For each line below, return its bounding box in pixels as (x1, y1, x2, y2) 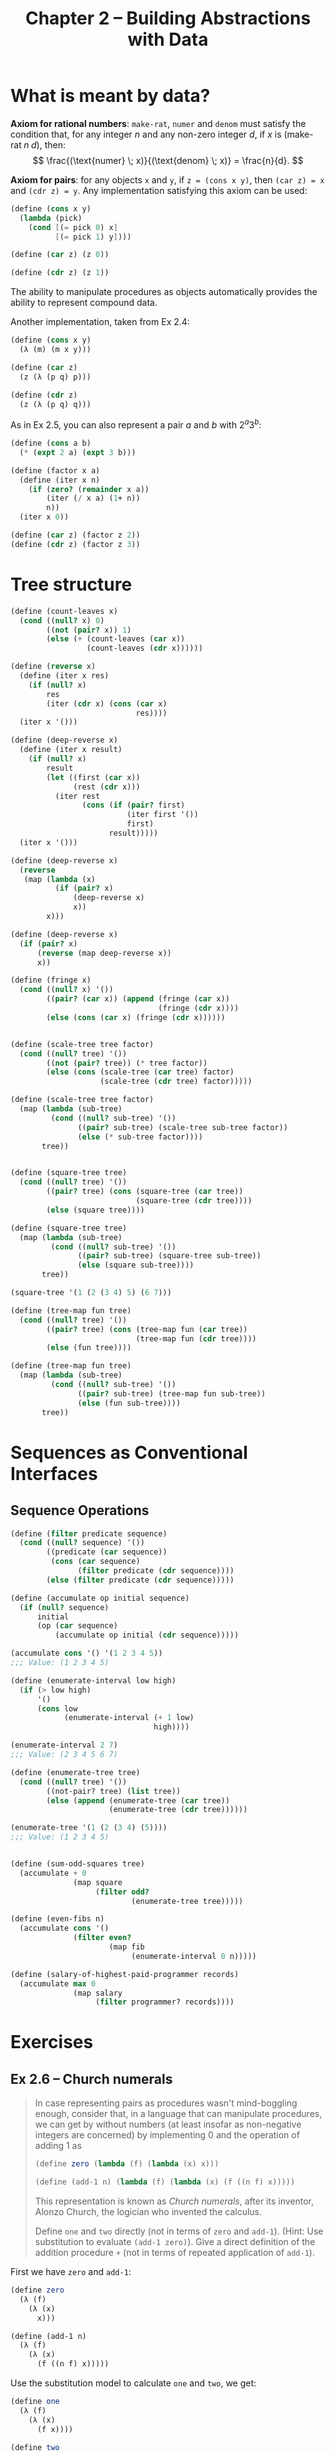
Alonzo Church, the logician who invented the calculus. (34, 2206, 262, 2218)
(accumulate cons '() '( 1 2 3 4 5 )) (10, 1648, 163, 1659)
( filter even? (73, 1933, 132, 1943)
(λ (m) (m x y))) (19, 345, 92, 355)
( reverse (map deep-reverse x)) (36, 948, 172, 958)
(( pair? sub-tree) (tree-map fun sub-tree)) (77, 1388, 267, 1399)
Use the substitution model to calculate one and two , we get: (10, 2377, 257, 2389)
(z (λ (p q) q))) (19, 399, 92, 409)
